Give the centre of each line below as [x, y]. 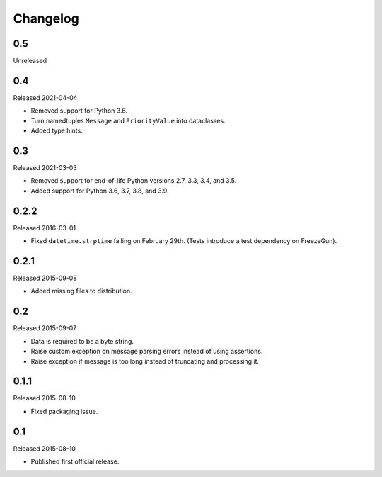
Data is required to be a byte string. [82, 341]
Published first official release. [75, 461]
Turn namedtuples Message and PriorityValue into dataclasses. [128, 120]
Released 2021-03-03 [45, 168]
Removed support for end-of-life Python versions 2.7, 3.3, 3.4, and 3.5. [134, 181]
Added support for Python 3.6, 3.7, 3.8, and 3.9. [100, 191]
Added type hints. [57, 130]
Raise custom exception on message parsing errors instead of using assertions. [147, 352]
